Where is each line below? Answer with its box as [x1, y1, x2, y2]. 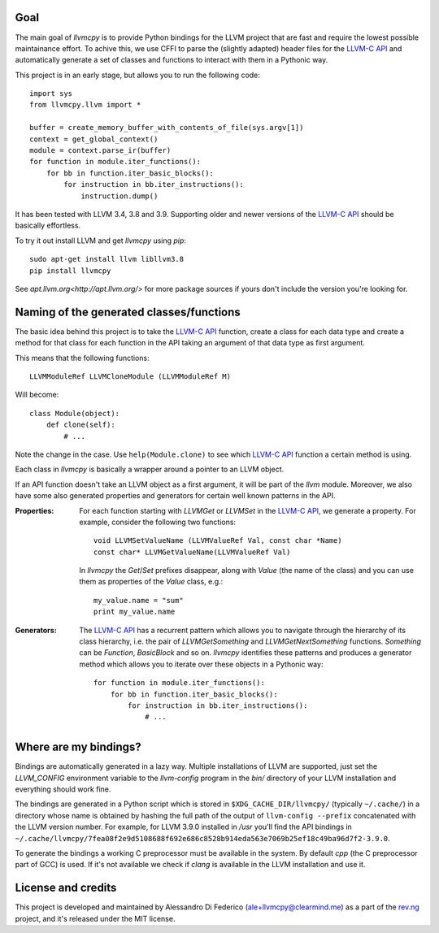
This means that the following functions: [15, 353, 150, 362]
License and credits [15, 881, 117, 895]
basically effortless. [15, 220, 81, 231]
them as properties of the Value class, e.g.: [79, 577, 224, 587]
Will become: [15, 390, 59, 400]
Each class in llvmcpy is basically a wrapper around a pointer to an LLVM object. [15, 464, 285, 475]
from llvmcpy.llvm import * [29, 100, 141, 110]
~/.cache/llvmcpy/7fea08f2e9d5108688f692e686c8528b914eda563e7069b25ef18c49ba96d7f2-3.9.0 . [15, 833, 390, 843]
